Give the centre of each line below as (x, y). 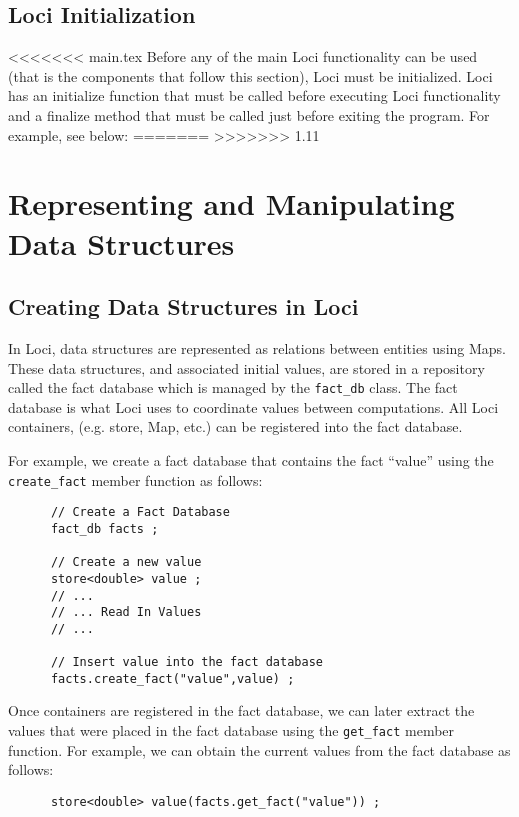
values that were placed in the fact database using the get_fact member (231, 730)
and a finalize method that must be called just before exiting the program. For (249, 114)
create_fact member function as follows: (135, 479)
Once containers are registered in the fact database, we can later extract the (241, 710)
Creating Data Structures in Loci (183, 306)
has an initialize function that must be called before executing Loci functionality (254, 95)
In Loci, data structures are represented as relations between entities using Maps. (257, 347)
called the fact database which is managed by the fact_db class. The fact (233, 387)
